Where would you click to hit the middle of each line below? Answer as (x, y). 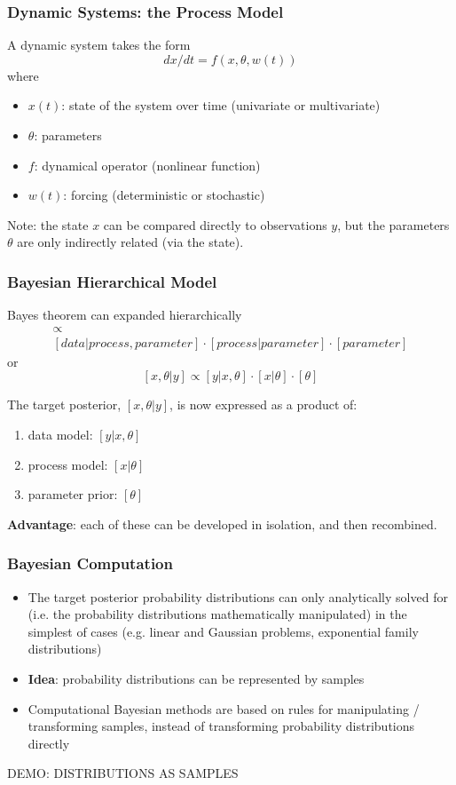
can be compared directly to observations (215, 224)
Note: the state (48, 224)
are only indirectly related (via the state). (130, 242)
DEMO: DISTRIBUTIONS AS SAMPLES (123, 773)
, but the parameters (393, 224)
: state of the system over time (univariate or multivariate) (221, 105)
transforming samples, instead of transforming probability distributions (221, 726)
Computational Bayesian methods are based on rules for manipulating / (224, 708)
